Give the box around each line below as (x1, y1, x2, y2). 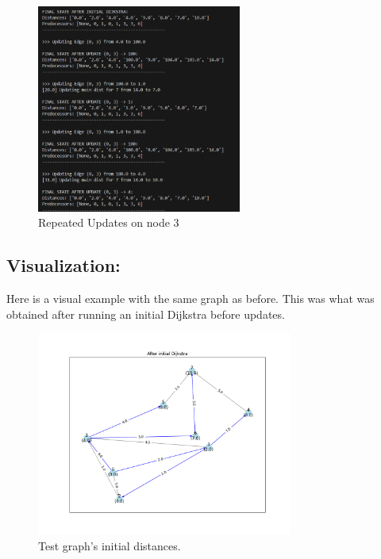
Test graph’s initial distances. (38, 538, 181, 554)
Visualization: (6, 253, 121, 278)
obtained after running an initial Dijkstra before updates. (6, 305, 285, 322)
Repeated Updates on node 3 (38, 214, 179, 231)
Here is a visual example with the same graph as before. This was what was (6, 289, 375, 306)
